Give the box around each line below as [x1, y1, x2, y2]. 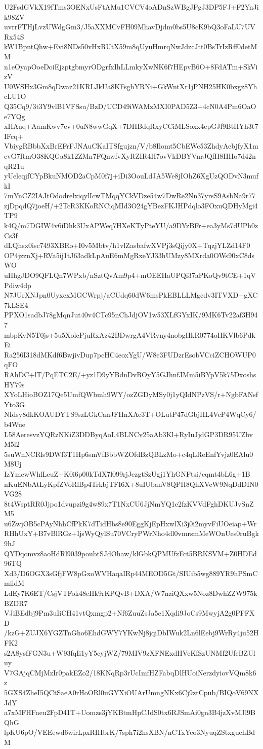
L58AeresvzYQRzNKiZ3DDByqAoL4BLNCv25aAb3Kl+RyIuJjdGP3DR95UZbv [4, 429, 253, 439]
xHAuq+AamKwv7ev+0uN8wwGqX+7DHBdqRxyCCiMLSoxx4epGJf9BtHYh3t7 [4, 121, 258, 131]
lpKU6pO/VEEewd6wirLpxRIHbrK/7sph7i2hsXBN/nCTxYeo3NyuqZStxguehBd [4, 727, 255, 737]
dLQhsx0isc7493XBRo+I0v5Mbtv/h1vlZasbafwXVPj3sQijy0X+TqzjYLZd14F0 [4, 240, 250, 251]
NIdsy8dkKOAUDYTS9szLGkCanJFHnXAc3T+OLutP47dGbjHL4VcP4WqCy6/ [4, 409, 256, 419]
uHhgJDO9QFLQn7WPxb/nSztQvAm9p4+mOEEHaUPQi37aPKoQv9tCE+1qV [4, 270, 256, 280]
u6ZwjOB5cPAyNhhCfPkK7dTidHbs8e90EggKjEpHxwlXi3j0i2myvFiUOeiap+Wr [4, 518, 257, 528]
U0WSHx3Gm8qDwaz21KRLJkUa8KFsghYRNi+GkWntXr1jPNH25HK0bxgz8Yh [4, 81, 257, 91]
